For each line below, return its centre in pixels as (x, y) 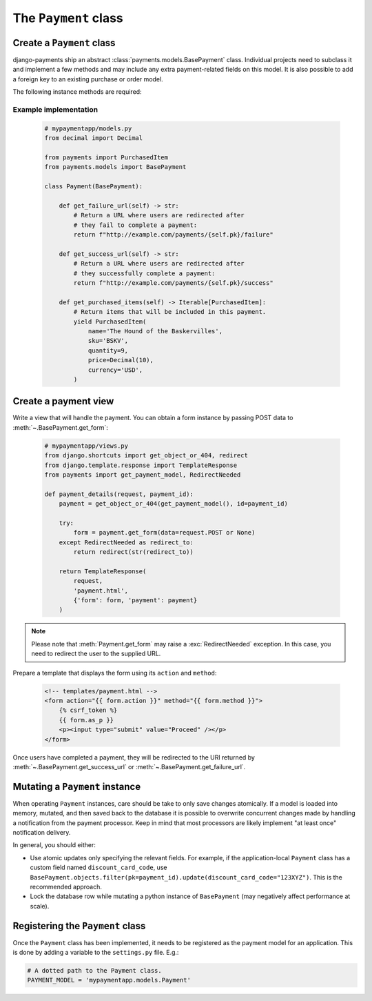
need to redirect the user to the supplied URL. (96, 654)
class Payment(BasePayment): (94, 187)
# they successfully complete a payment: (144, 273)
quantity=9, (108, 350)
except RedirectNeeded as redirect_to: (126, 542)
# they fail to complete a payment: (135, 225)
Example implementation (55, 109)
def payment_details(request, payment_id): (119, 494)
